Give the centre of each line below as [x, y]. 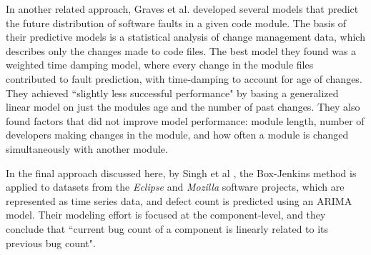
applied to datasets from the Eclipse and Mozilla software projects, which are [175, 187]
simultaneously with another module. [87, 148]
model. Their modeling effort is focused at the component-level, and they [166, 215]
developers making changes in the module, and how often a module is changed [177, 135]
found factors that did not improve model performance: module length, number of [185, 120]
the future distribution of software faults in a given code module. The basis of [176, 22]
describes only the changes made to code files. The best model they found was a [181, 50]
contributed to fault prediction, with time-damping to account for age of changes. [184, 78]
